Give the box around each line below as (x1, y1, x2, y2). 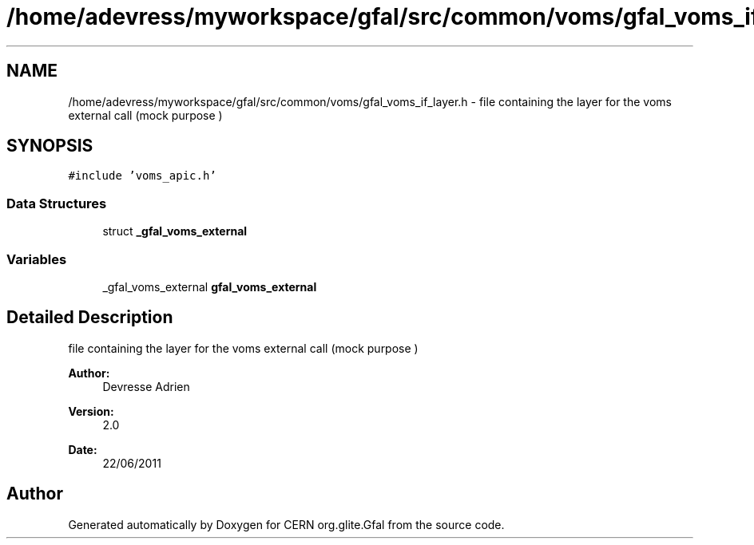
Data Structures (6, 195, 107, 211)
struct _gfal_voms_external (102, 224, 248, 239)
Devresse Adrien (102, 379, 190, 393)
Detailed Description (6, 307, 173, 328)
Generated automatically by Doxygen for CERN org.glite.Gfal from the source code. (68, 517, 505, 531)
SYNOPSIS (6, 136, 93, 156)
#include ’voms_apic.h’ (68, 169, 216, 183)
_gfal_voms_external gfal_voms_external (102, 279, 317, 294)
